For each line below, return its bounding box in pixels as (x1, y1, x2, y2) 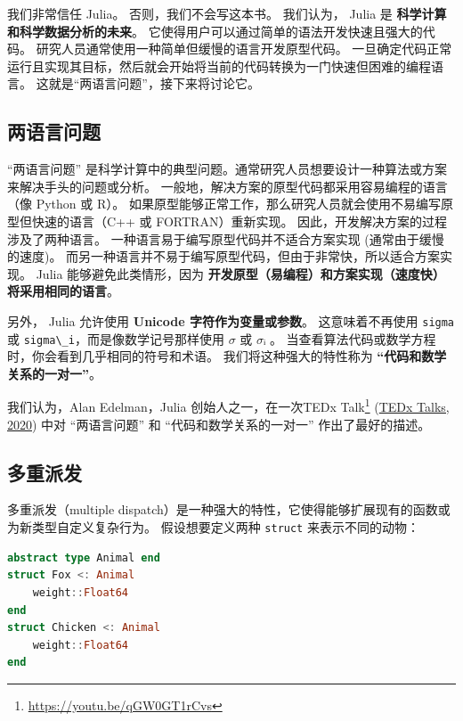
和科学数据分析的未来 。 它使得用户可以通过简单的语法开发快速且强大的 (7, 21, 423, 40)
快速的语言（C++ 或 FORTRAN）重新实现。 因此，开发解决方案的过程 (31, 211, 448, 230)
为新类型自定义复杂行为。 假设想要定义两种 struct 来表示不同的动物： (7, 518, 419, 537)
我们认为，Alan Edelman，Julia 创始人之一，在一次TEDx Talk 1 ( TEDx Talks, (7, 395, 450, 416)
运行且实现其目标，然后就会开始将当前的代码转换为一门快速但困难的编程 (7, 56, 431, 75)
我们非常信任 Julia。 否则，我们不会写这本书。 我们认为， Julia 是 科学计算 (7, 4, 447, 22)
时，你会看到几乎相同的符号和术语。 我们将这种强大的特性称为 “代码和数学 (7, 347, 447, 365)
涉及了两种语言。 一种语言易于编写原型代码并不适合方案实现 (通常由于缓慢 (7, 229, 444, 248)
